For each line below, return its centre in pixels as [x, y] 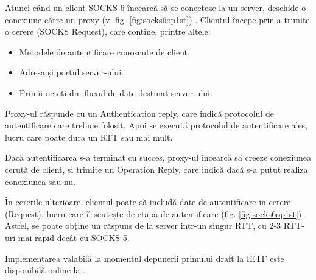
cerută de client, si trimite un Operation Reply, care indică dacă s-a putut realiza [156, 169]
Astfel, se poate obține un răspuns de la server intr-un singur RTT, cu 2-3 [143, 226]
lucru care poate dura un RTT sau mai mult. [89, 137]
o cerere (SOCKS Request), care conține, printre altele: [108, 31]
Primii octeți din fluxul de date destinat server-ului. [116, 92]
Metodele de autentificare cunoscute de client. [104, 51]
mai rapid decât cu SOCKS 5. [74, 237]
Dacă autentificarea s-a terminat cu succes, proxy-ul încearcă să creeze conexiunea [158, 157]
